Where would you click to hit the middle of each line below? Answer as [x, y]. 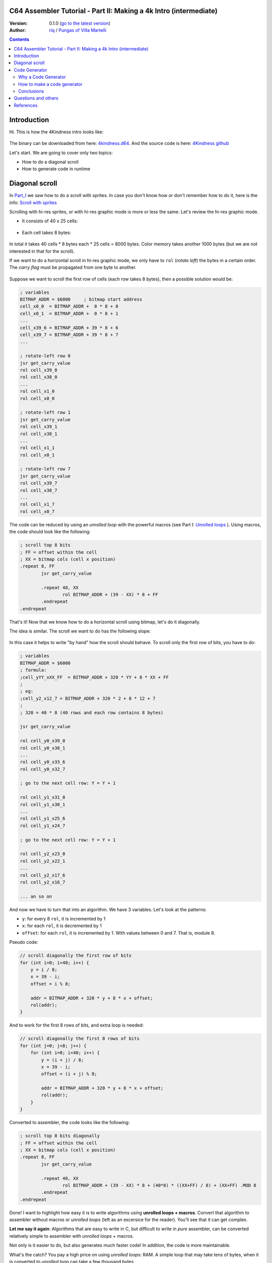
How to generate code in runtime [56, 169]
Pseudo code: [24, 942]
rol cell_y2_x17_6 [43, 875]
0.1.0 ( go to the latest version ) [80, 23]
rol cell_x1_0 [37, 391]
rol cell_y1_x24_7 [43, 825]
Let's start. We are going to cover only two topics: [61, 153]
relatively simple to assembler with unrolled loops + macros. [72, 1236]
